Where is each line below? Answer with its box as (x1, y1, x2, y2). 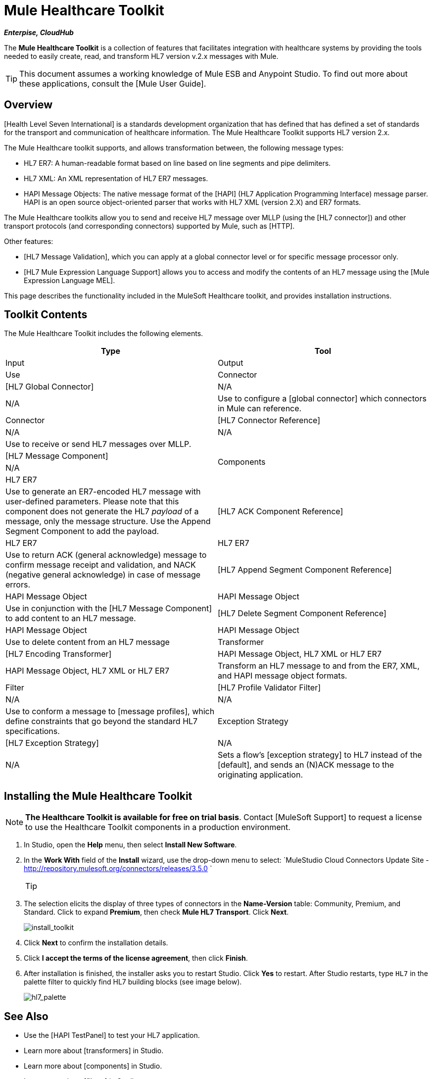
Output (218, 358, 243, 368)
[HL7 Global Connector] (5, 382, 94, 392)
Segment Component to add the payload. (5, 526, 159, 537)
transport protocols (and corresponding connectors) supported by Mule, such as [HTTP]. (4, 221, 295, 230)
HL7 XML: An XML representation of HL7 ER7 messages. (24, 174, 208, 183)
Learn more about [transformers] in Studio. (24, 1046, 164, 1055)
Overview (4, 98, 53, 111)
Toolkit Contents (4, 308, 88, 321)
